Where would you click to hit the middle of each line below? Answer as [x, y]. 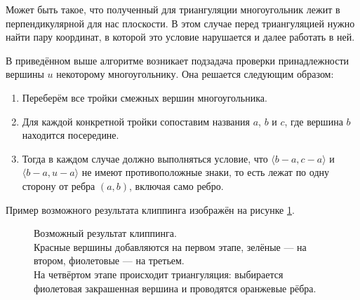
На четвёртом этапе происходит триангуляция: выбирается [159, 274]
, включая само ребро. [176, 185]
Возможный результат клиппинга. [105, 233]
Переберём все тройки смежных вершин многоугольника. [145, 97]
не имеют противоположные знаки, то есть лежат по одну [205, 172]
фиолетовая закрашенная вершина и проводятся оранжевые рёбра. [175, 288]
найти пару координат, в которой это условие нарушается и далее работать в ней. [180, 37]
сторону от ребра [59, 185]
